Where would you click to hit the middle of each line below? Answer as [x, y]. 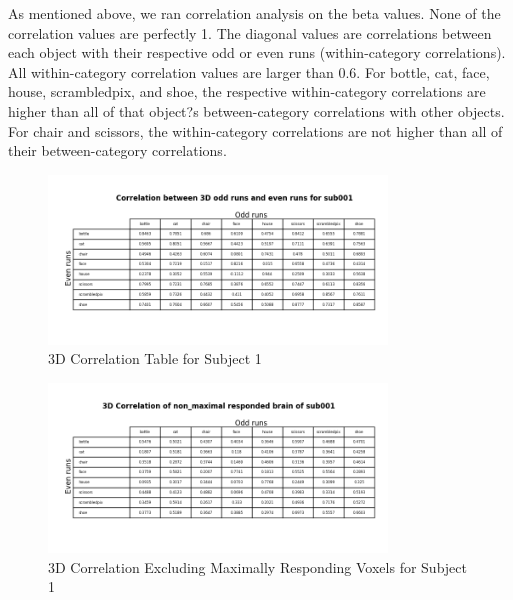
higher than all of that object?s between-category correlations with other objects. [256, 110]
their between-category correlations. [117, 150]
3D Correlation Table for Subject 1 [155, 358]
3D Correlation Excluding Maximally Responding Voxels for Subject [257, 566]
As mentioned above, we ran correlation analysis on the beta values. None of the [254, 13]
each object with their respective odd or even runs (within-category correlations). [257, 52]
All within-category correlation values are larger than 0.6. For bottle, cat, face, [249, 71]
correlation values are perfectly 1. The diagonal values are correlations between [250, 32]
